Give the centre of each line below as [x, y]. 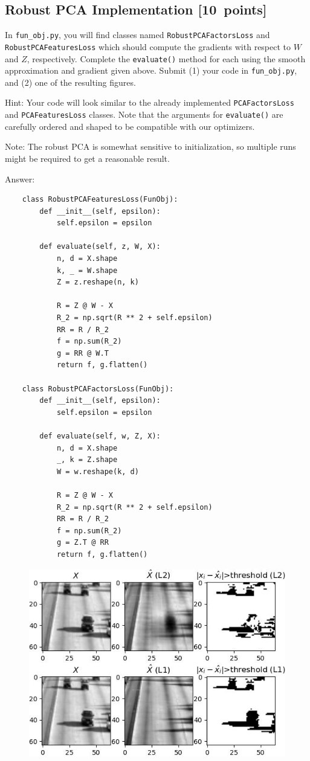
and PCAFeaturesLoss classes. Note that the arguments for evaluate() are [144, 114]
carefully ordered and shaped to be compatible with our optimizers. [130, 126]
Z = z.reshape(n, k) [98, 282]
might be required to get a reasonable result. [87, 158]
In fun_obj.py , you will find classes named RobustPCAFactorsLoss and [137, 35]
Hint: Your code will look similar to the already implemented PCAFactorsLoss [150, 102]
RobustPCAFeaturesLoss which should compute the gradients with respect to [148, 46]
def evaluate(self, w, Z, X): [100, 436]
